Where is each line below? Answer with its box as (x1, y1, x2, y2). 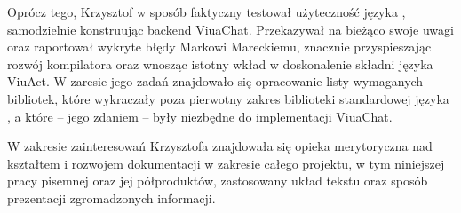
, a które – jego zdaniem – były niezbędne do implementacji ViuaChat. (7, 106, 393, 125)
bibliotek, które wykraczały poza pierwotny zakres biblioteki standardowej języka (7, 89, 449, 107)
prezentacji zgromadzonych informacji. (7, 188, 216, 207)
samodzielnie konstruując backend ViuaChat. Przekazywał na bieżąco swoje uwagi (7, 20, 454, 38)
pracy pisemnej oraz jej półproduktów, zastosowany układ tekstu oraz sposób (7, 171, 428, 190)
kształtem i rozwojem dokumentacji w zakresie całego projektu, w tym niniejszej (7, 154, 445, 172)
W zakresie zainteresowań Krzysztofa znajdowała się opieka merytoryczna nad (7, 137, 433, 155)
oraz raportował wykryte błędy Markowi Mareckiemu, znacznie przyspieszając (7, 37, 432, 56)
